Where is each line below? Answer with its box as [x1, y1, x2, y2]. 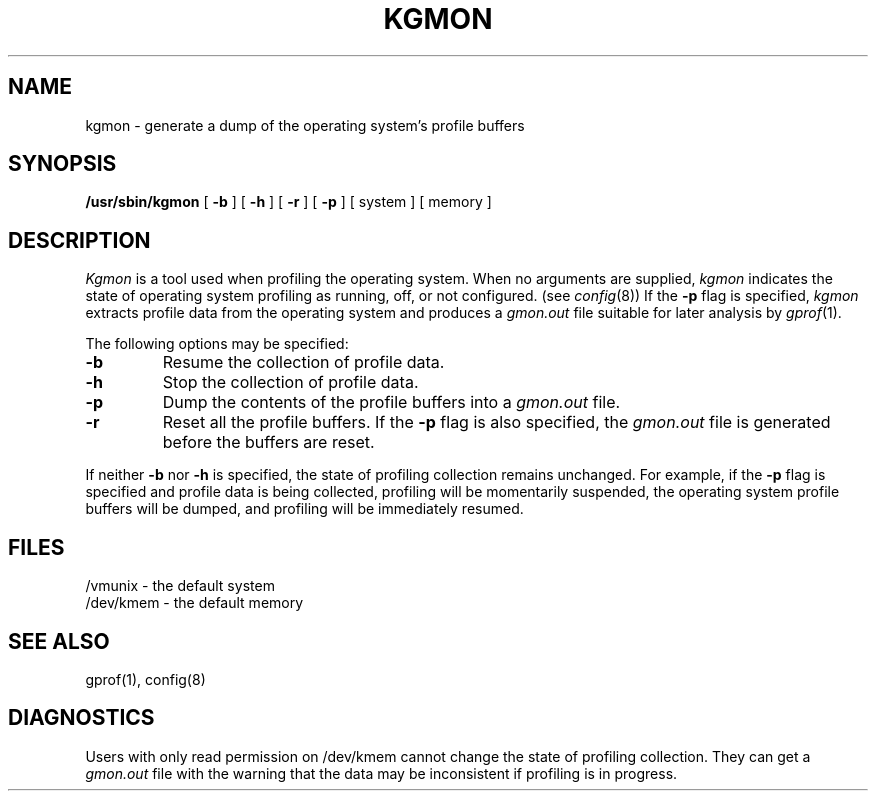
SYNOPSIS [8, 151, 117, 177]
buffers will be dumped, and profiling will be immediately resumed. [85, 500, 524, 518]
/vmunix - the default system [85, 577, 275, 595]
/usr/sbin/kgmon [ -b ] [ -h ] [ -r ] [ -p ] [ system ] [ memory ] [85, 193, 492, 211]
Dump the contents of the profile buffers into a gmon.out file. [162, 392, 621, 413]
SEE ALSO [8, 628, 110, 654]
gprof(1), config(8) [85, 670, 206, 688]
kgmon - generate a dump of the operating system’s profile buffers [85, 116, 525, 134]
